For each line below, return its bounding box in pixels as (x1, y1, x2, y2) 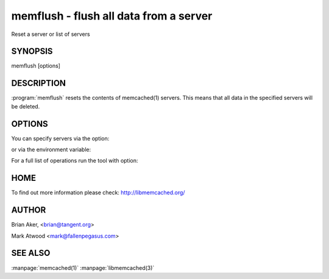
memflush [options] (11, 62, 61, 69)
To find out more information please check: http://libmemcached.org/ (11, 189, 185, 196)
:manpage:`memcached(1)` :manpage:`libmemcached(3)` (11, 264, 155, 271)
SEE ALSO (11, 248, 51, 258)
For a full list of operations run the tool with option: (11, 157, 138, 164)
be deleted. (11, 102, 40, 110)
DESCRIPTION (11, 78, 66, 88)
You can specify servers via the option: (11, 135, 110, 142)
